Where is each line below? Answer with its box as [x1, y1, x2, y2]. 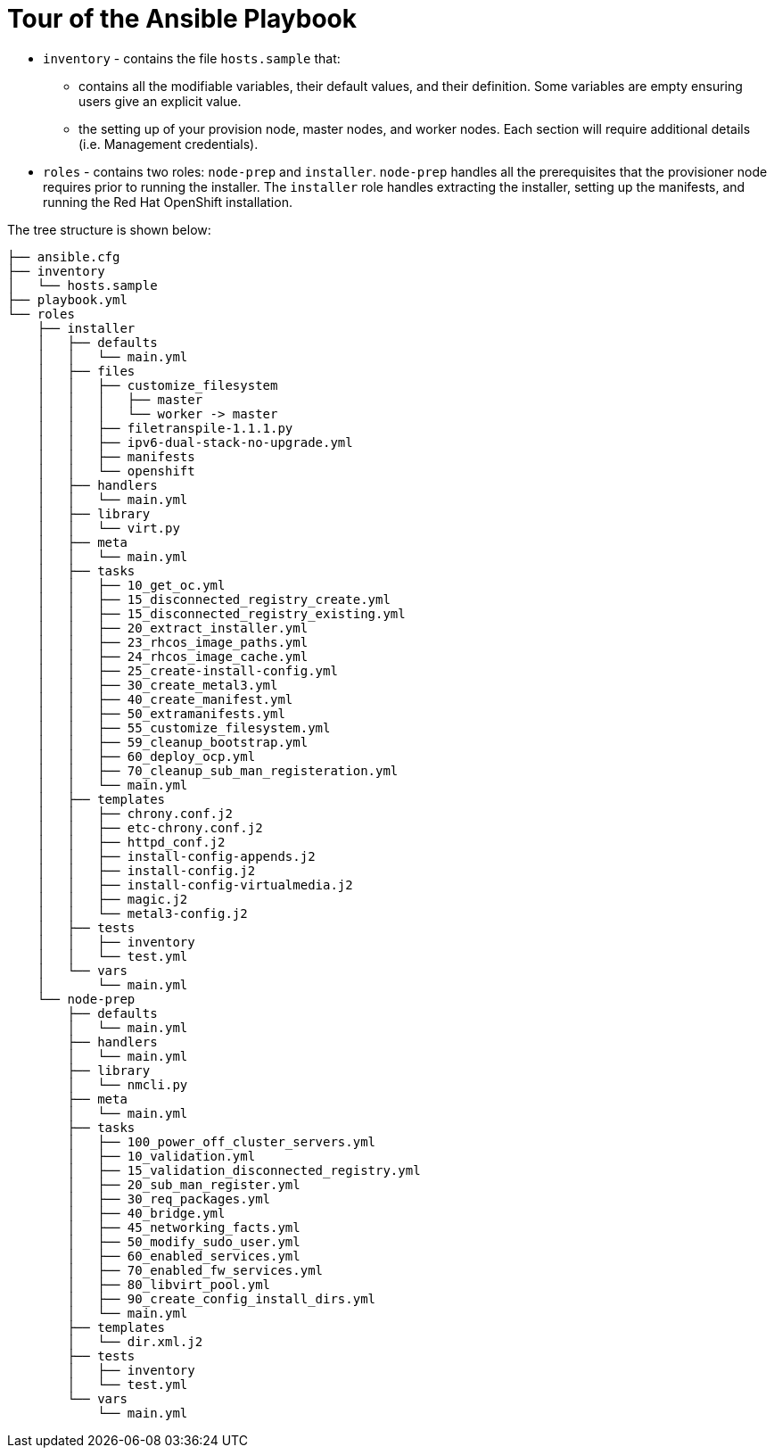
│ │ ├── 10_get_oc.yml [37, 577, 226, 592]
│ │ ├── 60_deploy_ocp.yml [37, 748, 256, 764]
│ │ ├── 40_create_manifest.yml [37, 691, 293, 707]
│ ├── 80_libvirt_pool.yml [67, 1277, 271, 1292]
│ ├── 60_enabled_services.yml [67, 1248, 301, 1263]
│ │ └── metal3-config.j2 [37, 905, 248, 921]
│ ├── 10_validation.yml [67, 1148, 256, 1163]
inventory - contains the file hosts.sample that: [43, 50, 341, 66]
